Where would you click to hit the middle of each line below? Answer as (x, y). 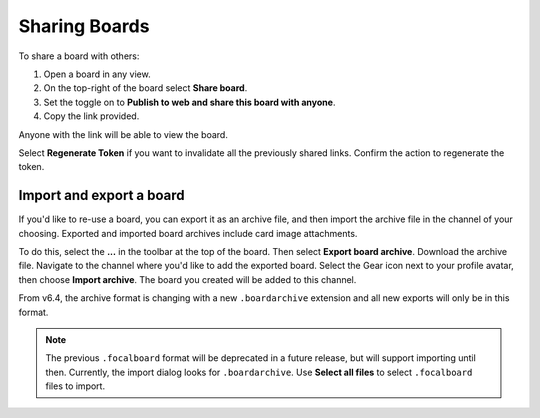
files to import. (75, 386)
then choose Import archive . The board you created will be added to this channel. (187, 279)
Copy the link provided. (91, 116)
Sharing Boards (84, 26)
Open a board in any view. (97, 74)
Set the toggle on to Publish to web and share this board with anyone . (189, 102)
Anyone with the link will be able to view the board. (123, 134)
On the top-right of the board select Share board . (145, 88)
